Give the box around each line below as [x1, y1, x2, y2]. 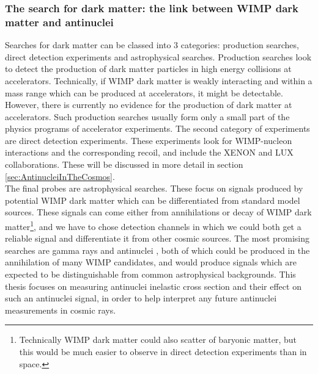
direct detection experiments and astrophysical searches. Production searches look [5, 50, 312, 63]
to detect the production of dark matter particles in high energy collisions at [5, 62, 292, 75]
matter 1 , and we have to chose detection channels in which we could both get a [5, 218, 301, 232]
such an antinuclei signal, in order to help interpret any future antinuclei [5, 292, 277, 304]
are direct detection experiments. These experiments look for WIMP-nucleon [5, 134, 292, 146]
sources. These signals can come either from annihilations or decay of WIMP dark [5, 206, 312, 218]
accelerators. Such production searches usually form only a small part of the [5, 110, 290, 123]
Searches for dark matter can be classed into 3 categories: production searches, [5, 38, 299, 51]
